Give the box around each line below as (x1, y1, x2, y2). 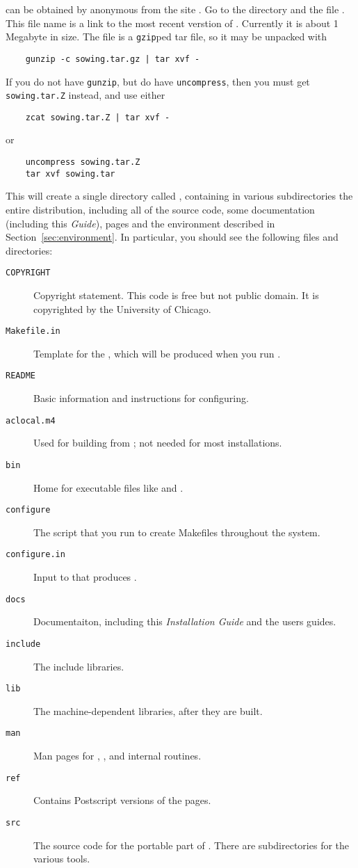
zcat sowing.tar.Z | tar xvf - (25, 112, 170, 122)
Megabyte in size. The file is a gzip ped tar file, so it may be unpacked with (6, 29, 327, 44)
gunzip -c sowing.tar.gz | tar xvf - (25, 54, 200, 64)
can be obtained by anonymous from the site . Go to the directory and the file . (6, 2, 345, 16)
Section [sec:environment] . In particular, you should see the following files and (6, 230, 339, 244)
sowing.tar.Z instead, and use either (6, 88, 165, 102)
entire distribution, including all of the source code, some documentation (6, 202, 315, 216)
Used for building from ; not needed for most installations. (33, 435, 282, 450)
